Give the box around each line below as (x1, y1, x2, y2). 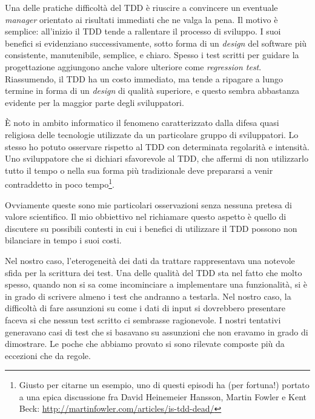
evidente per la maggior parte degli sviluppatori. (5, 96, 184, 108)
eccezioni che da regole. (5, 349, 91, 361)
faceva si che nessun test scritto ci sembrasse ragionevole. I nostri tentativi (5, 313, 281, 326)
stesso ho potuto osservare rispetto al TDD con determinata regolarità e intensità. (5, 140, 310, 153)
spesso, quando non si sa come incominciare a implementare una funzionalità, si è (5, 278, 308, 291)
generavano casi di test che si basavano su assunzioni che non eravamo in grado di (5, 325, 308, 338)
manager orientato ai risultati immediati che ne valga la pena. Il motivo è (5, 13, 278, 25)
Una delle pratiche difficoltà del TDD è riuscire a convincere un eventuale (5, 1, 278, 13)
